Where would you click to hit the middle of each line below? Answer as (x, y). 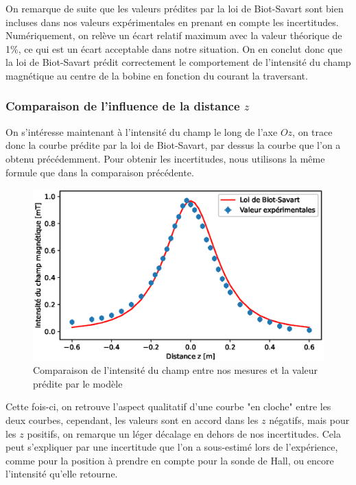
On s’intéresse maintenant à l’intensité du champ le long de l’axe (142, 131)
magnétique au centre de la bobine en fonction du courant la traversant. (157, 75)
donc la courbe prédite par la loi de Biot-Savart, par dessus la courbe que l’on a (173, 145)
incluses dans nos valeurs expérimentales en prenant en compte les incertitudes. (172, 22)
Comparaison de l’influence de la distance (123, 106)
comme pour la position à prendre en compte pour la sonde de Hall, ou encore (170, 460)
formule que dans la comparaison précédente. (100, 172)
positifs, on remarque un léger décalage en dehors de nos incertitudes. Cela (184, 433)
